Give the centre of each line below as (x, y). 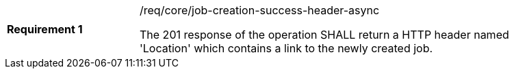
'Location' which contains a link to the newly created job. (286, 48)
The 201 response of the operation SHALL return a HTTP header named (324, 35)
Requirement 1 (45, 29)
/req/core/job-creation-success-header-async (260, 10)
